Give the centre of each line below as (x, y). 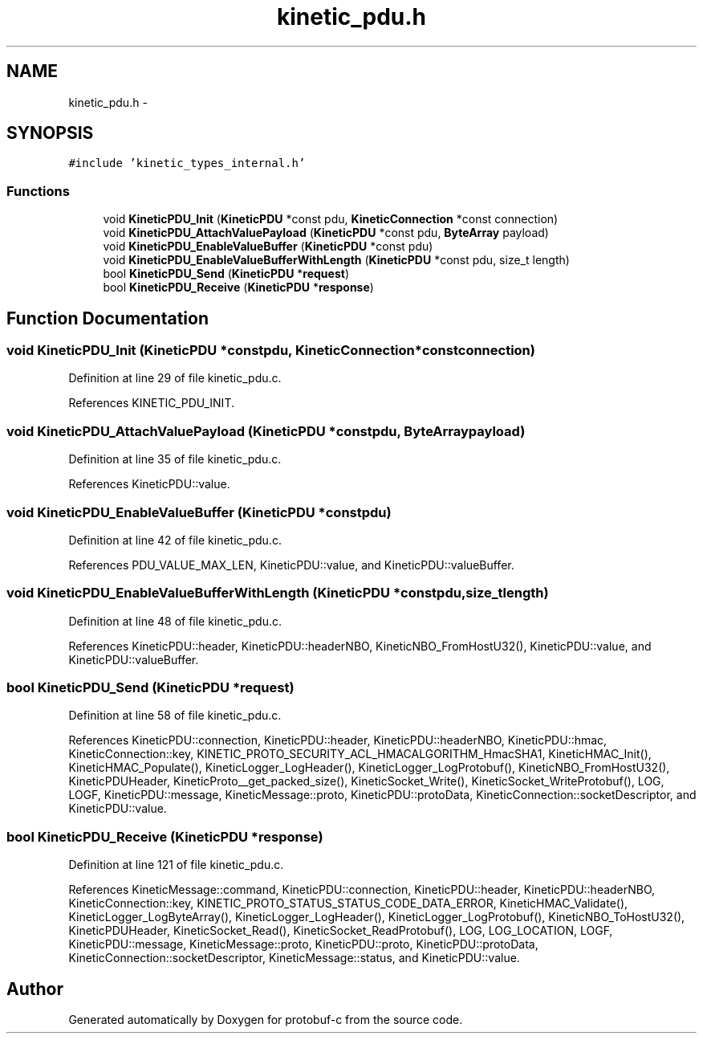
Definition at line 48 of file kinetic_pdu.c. (175, 621)
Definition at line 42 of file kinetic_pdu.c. (175, 540)
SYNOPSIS (50, 133)
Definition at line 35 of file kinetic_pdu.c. (175, 459)
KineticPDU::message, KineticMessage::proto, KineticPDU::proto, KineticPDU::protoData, (303, 944)
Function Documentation (108, 318)
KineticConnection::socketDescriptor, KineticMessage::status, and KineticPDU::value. (294, 958)
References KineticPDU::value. (149, 484)
